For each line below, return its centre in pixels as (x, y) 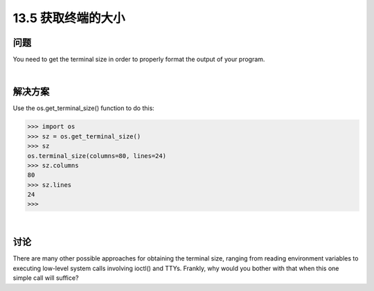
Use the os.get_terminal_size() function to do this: (84, 108)
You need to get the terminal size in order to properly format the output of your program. (139, 60)
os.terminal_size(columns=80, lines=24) (97, 156)
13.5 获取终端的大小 (69, 18)
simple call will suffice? (46, 278)
